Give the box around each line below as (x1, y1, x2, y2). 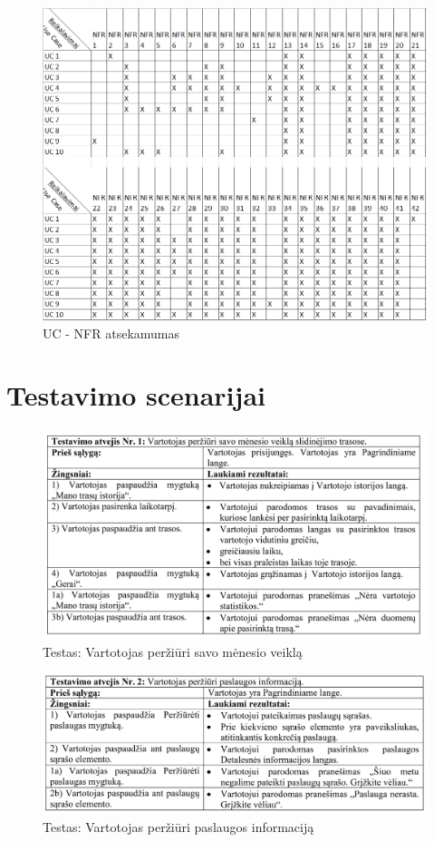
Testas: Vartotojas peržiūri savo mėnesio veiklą (43, 642, 303, 661)
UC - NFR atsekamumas (43, 323, 180, 342)
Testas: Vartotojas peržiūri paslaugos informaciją (43, 817, 314, 836)
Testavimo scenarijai (6, 377, 265, 414)
